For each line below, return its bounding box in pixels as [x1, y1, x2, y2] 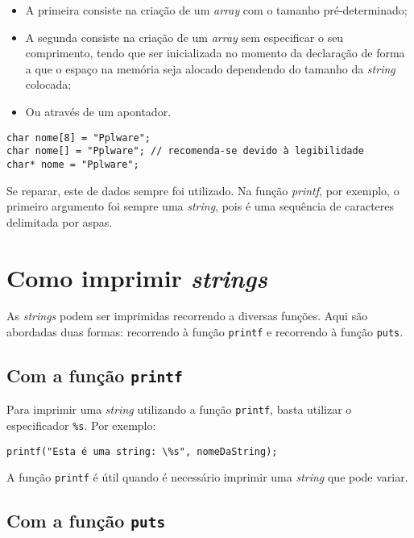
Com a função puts [6, 508, 166, 533]
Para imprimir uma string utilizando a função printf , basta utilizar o [6, 401, 352, 418]
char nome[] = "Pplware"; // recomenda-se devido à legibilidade [6, 145, 364, 157]
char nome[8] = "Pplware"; [6, 131, 151, 144]
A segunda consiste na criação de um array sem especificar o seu [25, 28, 344, 45]
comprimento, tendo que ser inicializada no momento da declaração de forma [25, 44, 405, 61]
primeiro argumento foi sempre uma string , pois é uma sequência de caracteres [6, 198, 395, 215]
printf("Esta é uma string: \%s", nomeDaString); [6, 445, 278, 457]
